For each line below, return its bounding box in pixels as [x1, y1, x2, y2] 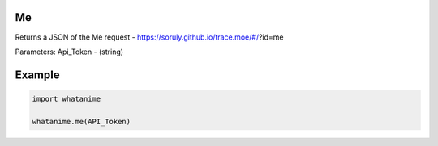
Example [15, 68, 60, 81]
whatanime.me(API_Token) [32, 117, 131, 126]
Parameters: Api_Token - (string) [15, 47, 124, 56]
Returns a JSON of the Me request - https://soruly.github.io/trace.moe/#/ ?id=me [15, 32, 284, 42]
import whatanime [32, 94, 101, 103]
